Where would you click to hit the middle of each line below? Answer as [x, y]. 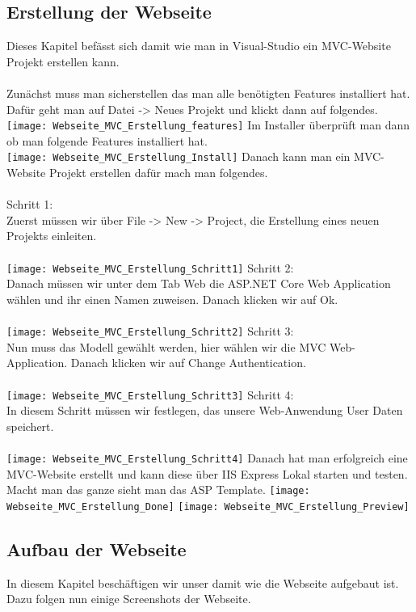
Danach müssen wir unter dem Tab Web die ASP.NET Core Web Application [199, 283]
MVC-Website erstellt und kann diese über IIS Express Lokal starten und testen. [207, 473]
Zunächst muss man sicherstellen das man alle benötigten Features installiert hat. [208, 93]
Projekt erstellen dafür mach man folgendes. [158, 173]
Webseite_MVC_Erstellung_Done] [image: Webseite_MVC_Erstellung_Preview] [208, 506]
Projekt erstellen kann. [63, 61]
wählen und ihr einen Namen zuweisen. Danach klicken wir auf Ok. [172, 299]
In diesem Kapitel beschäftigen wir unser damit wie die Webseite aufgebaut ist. [203, 582]
